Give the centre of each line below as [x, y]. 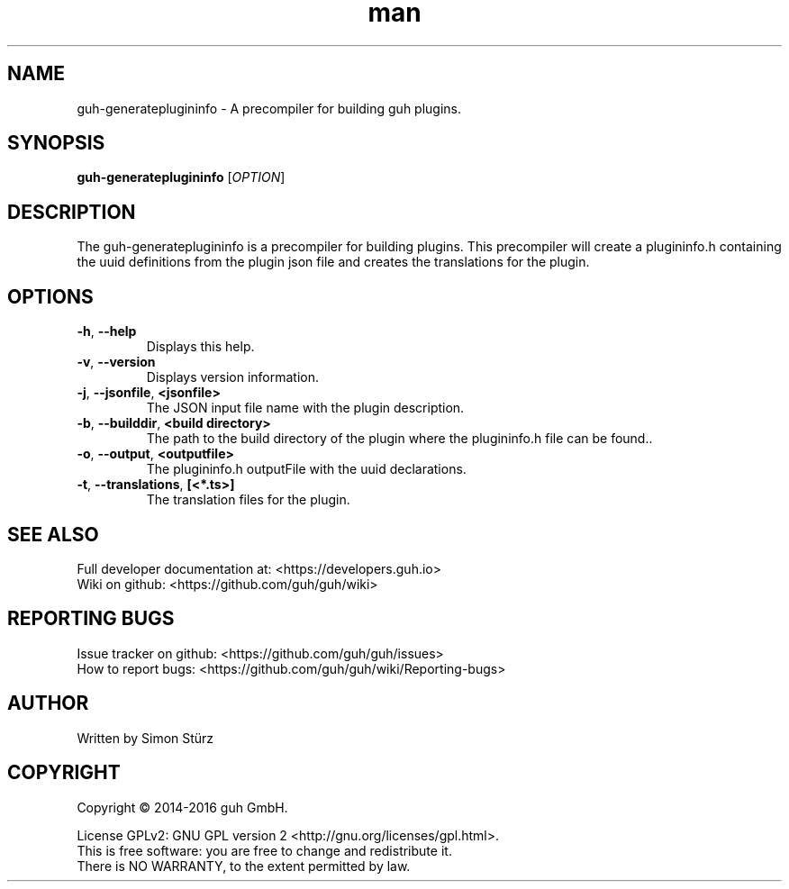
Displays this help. [200, 347]
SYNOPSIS [56, 143]
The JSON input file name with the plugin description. [305, 408]
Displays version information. [233, 377]
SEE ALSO [53, 534]
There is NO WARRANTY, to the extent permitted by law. [244, 866]
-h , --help [107, 331]
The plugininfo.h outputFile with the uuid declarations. [306, 469]
